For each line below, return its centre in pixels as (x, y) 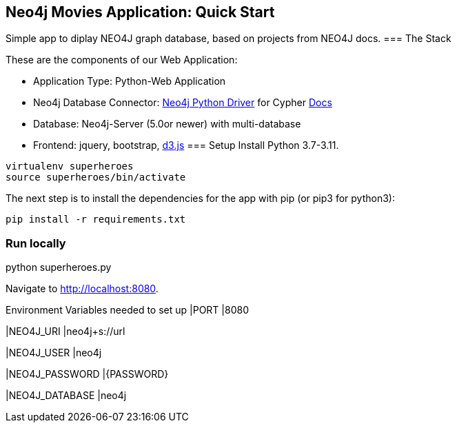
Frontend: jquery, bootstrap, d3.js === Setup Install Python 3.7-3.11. (186, 145)
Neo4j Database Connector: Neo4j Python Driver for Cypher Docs (183, 103)
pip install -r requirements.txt (96, 220)
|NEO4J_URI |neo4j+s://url (65, 332)
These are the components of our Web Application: (122, 60)
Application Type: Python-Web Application (130, 81)
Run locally (36, 243)
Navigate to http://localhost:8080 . (82, 289)
